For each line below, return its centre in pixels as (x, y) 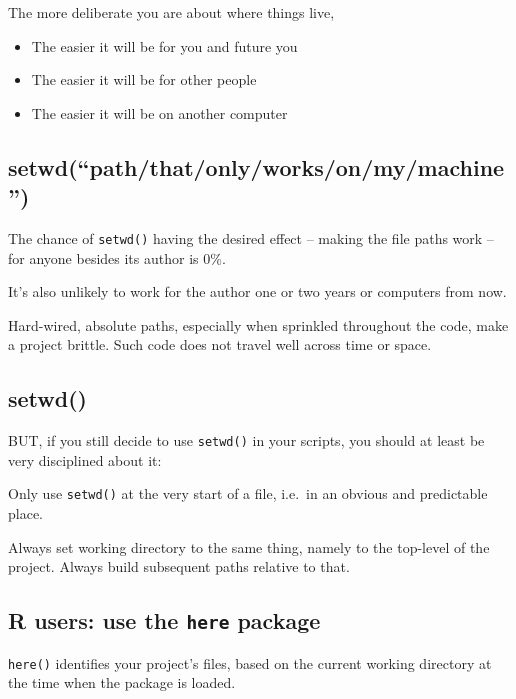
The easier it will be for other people (144, 79)
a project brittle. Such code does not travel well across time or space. (220, 344)
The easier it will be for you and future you (164, 45)
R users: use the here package (164, 620)
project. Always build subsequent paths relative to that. (179, 566)
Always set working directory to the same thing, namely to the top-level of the (249, 546)
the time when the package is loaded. (122, 682)
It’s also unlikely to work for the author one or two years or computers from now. (257, 291)
